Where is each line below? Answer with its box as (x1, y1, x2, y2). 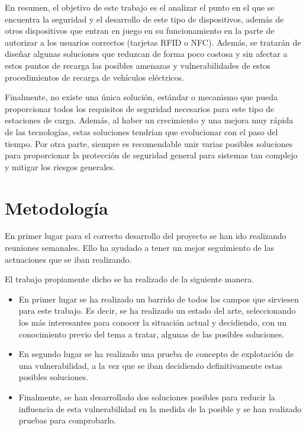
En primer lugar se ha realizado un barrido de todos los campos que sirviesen (18, 292, 299, 305)
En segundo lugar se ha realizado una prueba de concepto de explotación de (18, 348, 294, 360)
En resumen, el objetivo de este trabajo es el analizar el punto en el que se (5, 1, 275, 13)
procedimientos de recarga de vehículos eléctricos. (5, 71, 184, 83)
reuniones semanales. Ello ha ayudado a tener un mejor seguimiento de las (5, 241, 274, 254)
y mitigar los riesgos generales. (5, 160, 115, 173)
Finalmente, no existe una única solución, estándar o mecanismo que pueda (5, 91, 278, 103)
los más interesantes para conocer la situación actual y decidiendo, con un (18, 316, 287, 328)
